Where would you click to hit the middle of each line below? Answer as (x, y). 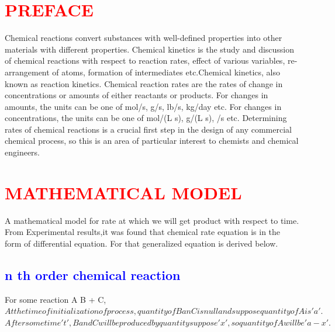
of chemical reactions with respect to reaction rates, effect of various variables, (145, 60)
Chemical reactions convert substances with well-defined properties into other (144, 38)
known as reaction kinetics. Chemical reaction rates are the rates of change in (144, 83)
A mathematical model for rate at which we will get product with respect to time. (152, 220)
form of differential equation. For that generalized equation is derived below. (141, 243)
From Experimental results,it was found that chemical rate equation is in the (143, 232)
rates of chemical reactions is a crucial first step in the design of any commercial (148, 129)
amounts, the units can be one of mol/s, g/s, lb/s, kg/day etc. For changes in (143, 106)
